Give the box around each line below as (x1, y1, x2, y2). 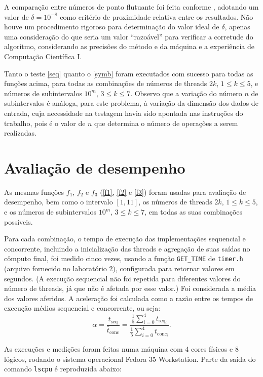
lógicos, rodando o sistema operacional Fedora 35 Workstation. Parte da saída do (4, 353, 256, 364)
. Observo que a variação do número (130, 88, 242, 98)
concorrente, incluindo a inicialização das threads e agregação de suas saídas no (4, 243, 250, 254)
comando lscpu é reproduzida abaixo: (4, 363, 122, 374)
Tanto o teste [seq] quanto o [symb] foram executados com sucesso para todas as (4, 68, 253, 78)
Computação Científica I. (4, 51, 82, 61)
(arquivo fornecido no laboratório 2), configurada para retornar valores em (4, 263, 235, 274)
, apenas (224, 21, 250, 32)
